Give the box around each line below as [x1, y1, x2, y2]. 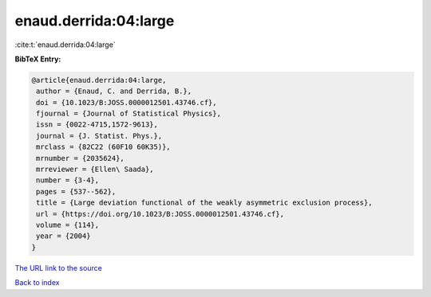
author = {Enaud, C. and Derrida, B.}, [36, 87, 192, 96]
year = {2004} [36, 232, 91, 240]
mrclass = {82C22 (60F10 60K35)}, [36, 143, 171, 151]
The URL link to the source [14, 263, 103, 272]
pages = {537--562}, [36, 187, 117, 196]
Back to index [14, 278, 60, 287]
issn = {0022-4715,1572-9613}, [36, 120, 159, 129]
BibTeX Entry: [14, 54, 61, 64]
